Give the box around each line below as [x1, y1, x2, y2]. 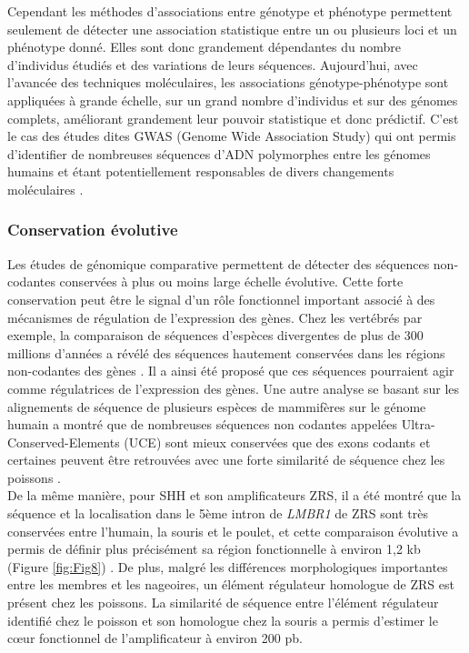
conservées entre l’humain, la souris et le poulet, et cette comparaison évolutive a [7, 521, 459, 540]
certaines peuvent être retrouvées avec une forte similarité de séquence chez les [7, 450, 445, 469]
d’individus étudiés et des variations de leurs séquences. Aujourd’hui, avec [7, 55, 418, 74]
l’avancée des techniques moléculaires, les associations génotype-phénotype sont [7, 73, 449, 92]
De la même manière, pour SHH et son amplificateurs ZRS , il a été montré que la [7, 486, 462, 505]
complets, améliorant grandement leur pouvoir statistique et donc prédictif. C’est [7, 108, 459, 127]
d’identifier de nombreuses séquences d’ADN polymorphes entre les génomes [7, 144, 431, 163]
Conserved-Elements [7, 432, 120, 451]
